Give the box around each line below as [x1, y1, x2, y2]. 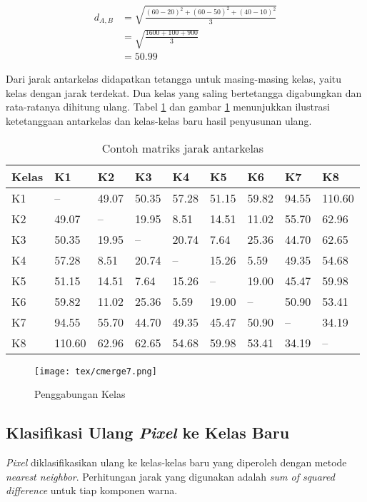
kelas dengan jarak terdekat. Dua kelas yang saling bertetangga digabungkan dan [6, 85, 362, 100]
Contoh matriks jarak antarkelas [101, 139, 264, 156]
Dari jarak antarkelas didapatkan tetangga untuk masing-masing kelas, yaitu [6, 71, 342, 86]
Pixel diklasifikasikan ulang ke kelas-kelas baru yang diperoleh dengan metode [6, 455, 347, 470]
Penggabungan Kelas [34, 386, 126, 401]
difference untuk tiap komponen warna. [6, 483, 178, 498]
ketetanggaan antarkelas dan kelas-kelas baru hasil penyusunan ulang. [6, 113, 312, 128]
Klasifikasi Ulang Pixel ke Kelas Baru [6, 421, 290, 444]
